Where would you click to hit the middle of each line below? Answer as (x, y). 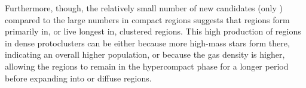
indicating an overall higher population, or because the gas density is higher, (145, 54)
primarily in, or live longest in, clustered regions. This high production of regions (153, 31)
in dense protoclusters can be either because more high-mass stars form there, (147, 43)
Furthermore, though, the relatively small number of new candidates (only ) (144, 8)
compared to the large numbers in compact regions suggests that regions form (147, 19)
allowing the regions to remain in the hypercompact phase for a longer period (147, 66)
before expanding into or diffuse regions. (78, 78)
